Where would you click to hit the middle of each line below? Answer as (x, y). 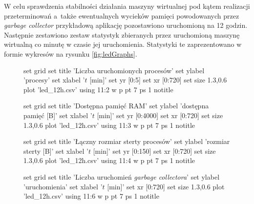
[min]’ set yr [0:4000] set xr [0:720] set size (160, 115)
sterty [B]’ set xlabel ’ (56, 151)
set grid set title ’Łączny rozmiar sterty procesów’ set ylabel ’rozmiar (127, 141)
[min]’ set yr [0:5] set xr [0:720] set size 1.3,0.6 (158, 80)
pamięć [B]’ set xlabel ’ (58, 115)
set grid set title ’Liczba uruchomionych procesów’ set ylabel (114, 70)
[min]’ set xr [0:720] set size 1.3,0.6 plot (166, 186)
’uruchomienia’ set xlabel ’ (63, 186)
